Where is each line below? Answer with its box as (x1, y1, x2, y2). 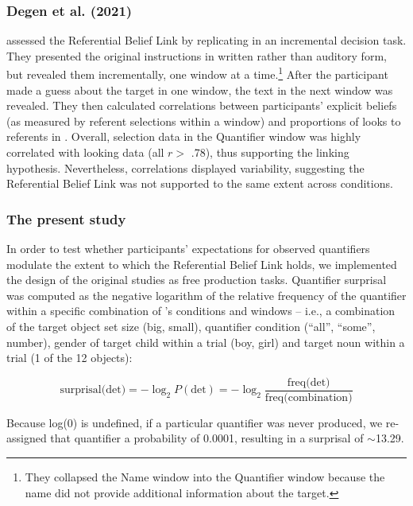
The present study (6, 208, 126, 228)
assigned (6, 430, 47, 446)
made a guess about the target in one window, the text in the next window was (6, 81, 393, 98)
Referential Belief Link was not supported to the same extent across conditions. (6, 175, 393, 192)
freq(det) (287, 376, 330, 388)
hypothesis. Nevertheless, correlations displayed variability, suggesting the (6, 159, 365, 176)
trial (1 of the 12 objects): (6, 349, 133, 366)
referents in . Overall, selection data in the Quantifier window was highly (6, 128, 361, 145)
